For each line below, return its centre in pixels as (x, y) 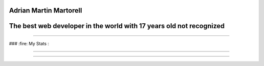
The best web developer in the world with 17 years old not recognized (117, 26)
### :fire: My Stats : (29, 44)
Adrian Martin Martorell (46, 10)
